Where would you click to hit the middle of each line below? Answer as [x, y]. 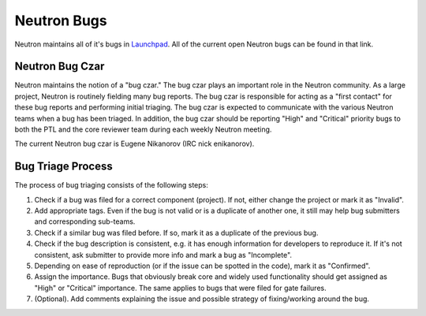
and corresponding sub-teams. [85, 221]
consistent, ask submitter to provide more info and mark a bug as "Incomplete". [163, 255]
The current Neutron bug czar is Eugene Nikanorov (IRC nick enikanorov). [135, 144]
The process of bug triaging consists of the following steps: [111, 185]
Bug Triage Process [64, 167]
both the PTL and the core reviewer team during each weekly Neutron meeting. [143, 129]
